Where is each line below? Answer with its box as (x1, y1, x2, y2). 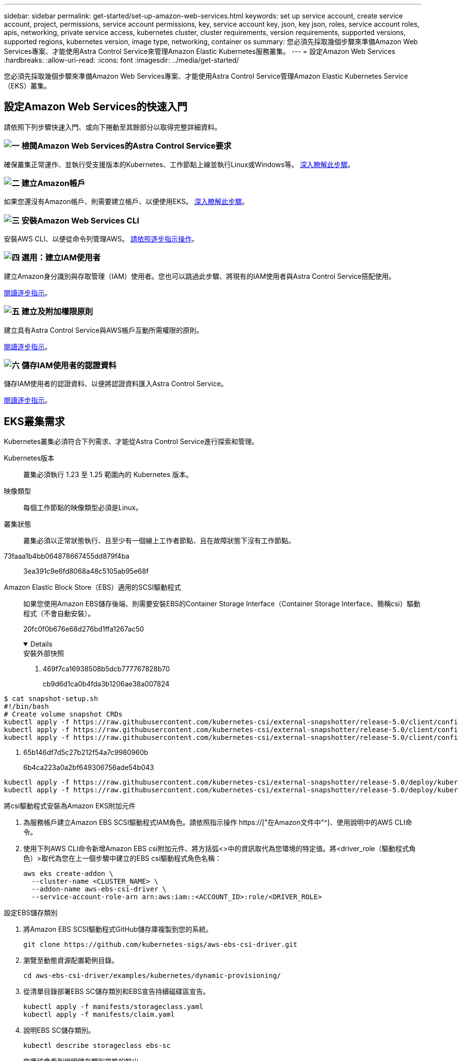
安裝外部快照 (23, 649, 64, 658)
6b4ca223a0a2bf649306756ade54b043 (23, 763, 154, 772)
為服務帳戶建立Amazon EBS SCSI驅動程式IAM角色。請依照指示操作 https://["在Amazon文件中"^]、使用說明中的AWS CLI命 (23, 818, 412, 827)
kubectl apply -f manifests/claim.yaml (23, 1010, 175, 1019)
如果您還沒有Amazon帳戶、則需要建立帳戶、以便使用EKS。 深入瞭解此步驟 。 (4, 197, 249, 206)
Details (30, 640, 52, 649)
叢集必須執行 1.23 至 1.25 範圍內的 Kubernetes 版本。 (23, 470, 193, 479)
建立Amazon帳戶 (21, 178, 85, 188)
